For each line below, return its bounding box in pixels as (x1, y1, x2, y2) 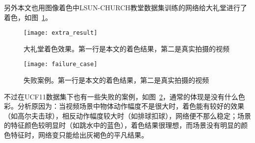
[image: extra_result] (24, 29, 98, 37)
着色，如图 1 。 (4, 12, 52, 22)
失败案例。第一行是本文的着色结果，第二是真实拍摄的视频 (24, 75, 209, 85)
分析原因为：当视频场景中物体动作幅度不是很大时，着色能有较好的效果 (17, 101, 244, 111)
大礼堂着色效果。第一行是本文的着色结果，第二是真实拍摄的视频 (24, 43, 229, 53)
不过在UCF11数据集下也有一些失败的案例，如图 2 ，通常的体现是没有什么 (4, 91, 238, 101)
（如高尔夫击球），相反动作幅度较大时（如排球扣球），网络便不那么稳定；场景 (4, 110, 251, 120)
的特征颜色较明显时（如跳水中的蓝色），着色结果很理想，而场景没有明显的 (4, 120, 241, 130)
